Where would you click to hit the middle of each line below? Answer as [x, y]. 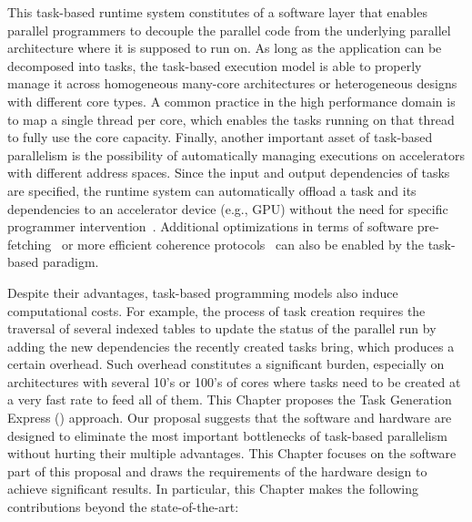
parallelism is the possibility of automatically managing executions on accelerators [236, 154]
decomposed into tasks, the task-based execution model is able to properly [215, 65]
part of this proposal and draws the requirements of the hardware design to [217, 471]
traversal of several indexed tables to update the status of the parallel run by [222, 328]
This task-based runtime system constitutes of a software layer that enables [217, 12]
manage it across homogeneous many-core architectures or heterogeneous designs [232, 83]
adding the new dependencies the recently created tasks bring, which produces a [231, 346]
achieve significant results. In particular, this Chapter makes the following [213, 489]
